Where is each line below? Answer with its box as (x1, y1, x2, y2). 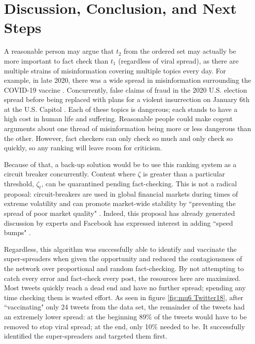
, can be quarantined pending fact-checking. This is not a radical (41, 178, 237, 189)
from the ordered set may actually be (123, 46, 236, 56)
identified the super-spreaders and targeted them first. (4, 331, 168, 341)
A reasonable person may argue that (4, 46, 114, 56)
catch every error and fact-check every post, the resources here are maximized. (4, 273, 241, 283)
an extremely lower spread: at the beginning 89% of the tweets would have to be (4, 311, 247, 321)
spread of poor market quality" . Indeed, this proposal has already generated (4, 208, 235, 218)
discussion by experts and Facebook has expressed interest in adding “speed (4, 217, 233, 228)
